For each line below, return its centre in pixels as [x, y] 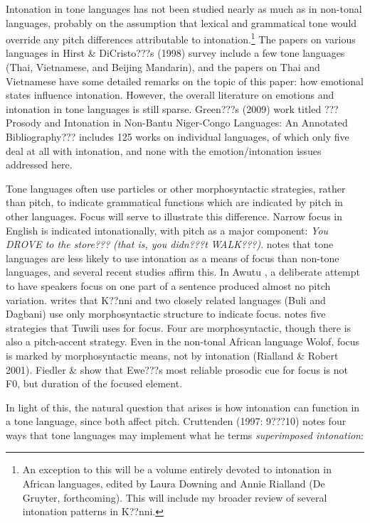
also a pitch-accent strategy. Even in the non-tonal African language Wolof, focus [183, 341]
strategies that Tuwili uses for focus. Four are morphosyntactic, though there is [179, 327]
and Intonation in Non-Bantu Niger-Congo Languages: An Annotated [196, 123]
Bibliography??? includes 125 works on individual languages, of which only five [178, 136]
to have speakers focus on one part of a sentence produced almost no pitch [168, 285]
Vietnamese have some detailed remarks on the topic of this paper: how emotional [185, 81]
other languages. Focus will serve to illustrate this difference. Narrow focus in [174, 216]
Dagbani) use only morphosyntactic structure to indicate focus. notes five [166, 314]
